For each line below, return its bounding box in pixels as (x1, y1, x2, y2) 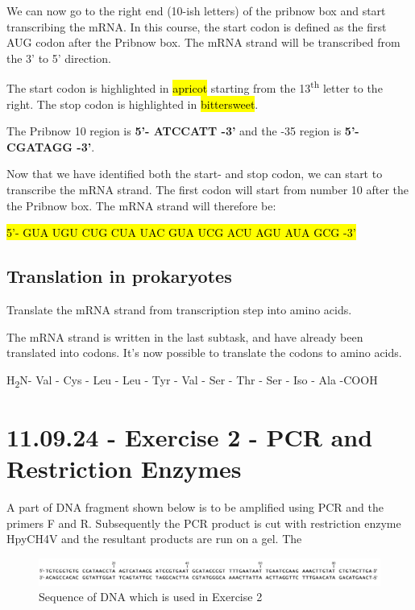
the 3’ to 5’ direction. (6, 49, 111, 66)
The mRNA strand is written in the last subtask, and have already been (6, 328, 363, 345)
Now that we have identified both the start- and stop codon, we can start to (6, 165, 383, 182)
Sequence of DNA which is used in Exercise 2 (39, 588, 263, 605)
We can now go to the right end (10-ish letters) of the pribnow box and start (6, 2, 386, 19)
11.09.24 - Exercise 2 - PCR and (6, 421, 373, 454)
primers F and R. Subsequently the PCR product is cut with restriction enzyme (6, 514, 401, 531)
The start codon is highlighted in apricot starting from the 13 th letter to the (6, 77, 383, 97)
